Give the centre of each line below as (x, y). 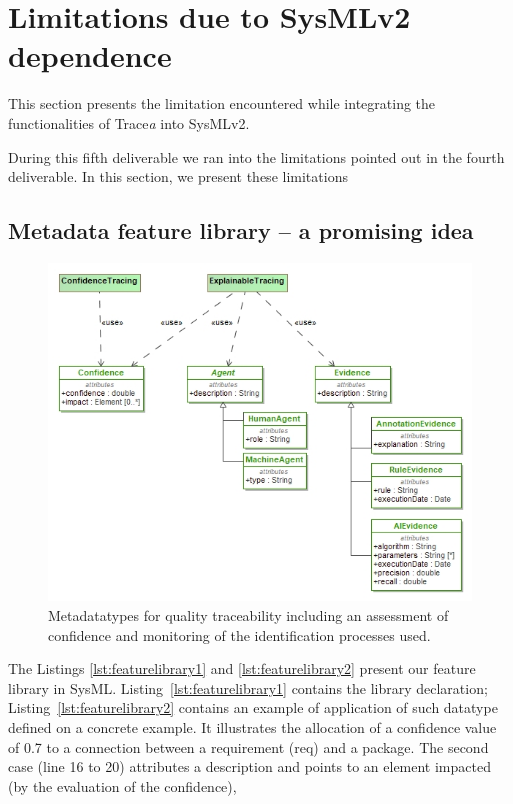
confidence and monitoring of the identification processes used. (239, 634)
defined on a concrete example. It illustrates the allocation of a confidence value (252, 726)
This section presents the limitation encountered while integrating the (222, 103)
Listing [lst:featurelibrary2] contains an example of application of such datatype (253, 707)
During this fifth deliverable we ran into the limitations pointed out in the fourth (256, 156)
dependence (90, 55)
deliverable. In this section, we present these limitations (178, 176)
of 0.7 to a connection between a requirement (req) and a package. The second (248, 746)
